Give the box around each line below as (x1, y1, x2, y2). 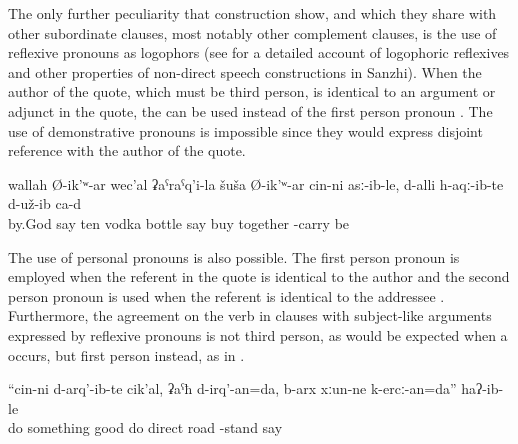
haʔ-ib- (461, 378, 504, 399)
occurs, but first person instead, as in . (8, 344, 245, 365)
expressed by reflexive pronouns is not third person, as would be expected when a (8, 324, 508, 345)
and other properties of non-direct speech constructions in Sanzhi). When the (8, 61, 482, 82)
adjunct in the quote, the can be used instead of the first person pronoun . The (8, 100, 493, 121)
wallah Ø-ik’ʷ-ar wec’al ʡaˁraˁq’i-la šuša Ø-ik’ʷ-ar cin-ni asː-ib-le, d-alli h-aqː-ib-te (8, 173, 504, 194)
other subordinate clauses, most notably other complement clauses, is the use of (8, 22, 497, 43)
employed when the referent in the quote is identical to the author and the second (8, 266, 510, 287)
